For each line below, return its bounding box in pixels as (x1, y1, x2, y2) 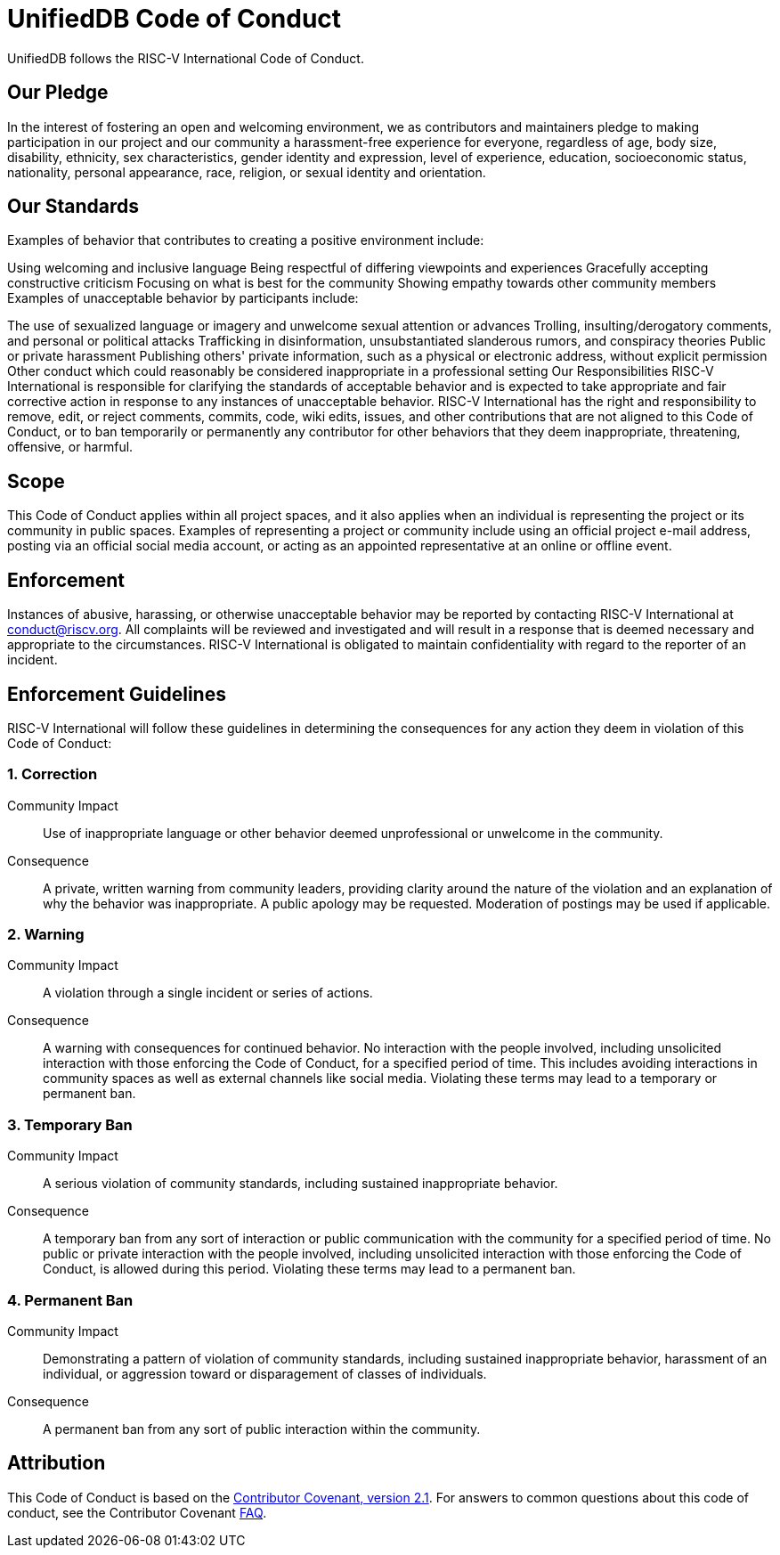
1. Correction (7, 765, 98, 784)
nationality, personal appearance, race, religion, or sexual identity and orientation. (7, 164, 486, 180)
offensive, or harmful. (7, 439, 134, 455)
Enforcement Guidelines (7, 682, 226, 705)
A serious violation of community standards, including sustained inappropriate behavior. (43, 1176, 558, 1192)
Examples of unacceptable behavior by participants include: (7, 290, 359, 306)
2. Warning (7, 925, 85, 944)
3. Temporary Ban (7, 1115, 133, 1134)
